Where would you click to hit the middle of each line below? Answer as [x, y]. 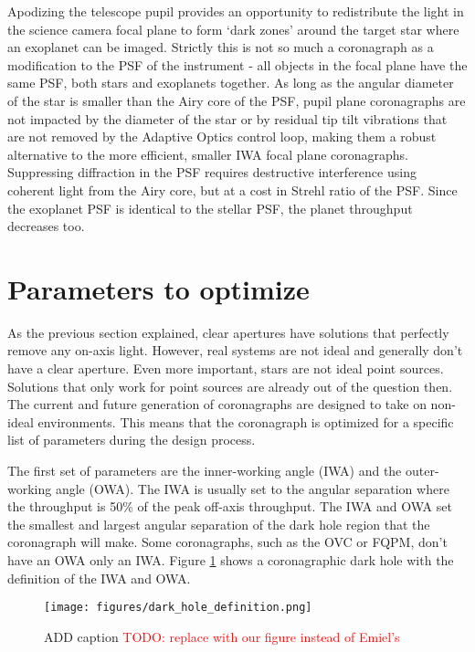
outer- [422, 470]
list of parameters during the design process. [132, 440]
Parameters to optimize [158, 288]
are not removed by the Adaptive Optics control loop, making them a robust [222, 137]
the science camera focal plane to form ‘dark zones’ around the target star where [233, 29]
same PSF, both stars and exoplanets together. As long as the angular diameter [231, 83]
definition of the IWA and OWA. [99, 578]
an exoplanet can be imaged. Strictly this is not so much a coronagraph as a [221, 47]
